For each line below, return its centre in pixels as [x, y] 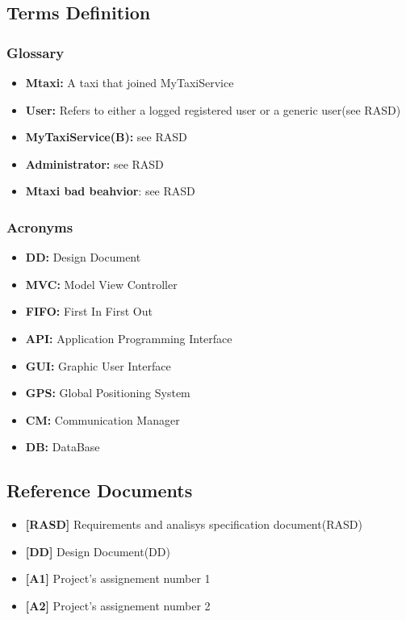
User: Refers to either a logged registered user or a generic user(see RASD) [213, 109]
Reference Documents [100, 490]
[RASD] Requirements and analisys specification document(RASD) [194, 524]
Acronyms [40, 226]
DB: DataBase [63, 447]
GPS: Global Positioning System [108, 393]
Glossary [36, 52]
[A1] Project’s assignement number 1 [118, 578]
